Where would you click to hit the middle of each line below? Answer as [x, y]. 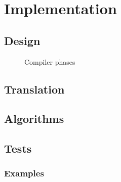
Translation [34, 89]
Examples [24, 173]
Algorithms [34, 119]
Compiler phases [50, 61]
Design [22, 40]
